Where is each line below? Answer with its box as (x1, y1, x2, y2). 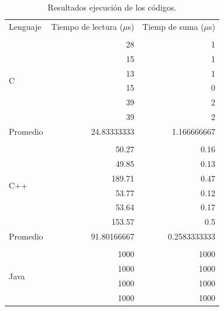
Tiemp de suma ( (142, 20, 204, 32)
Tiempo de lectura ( (51, 20, 123, 32)
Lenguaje (9, 20, 42, 32)
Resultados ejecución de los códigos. (47, 1, 177, 13)
